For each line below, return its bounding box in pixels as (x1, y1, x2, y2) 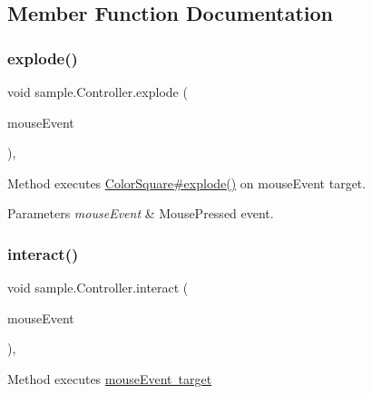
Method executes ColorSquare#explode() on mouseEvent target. (7, 173, 367, 192)
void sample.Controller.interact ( (7, 278, 189, 297)
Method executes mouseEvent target (7, 369, 212, 388)
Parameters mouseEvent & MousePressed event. (7, 204, 274, 223)
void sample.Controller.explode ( (7, 82, 188, 101)
